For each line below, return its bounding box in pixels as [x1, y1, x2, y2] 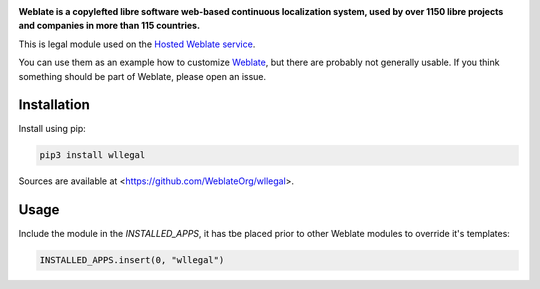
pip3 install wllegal [39, 150, 146, 161]
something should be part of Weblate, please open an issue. [18, 70, 267, 82]
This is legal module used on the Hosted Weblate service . [18, 38, 256, 50]
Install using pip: [18, 123, 87, 135]
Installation [18, 96, 90, 114]
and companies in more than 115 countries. [18, 20, 200, 32]
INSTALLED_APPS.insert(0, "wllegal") [39, 255, 225, 266]
